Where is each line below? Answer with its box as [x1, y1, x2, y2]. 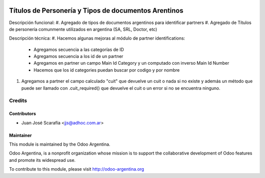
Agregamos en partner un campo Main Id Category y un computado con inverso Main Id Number [33, 60, 230, 66]
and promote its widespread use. [9, 157, 76, 163]
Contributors [9, 111, 36, 117]
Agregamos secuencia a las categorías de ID [33, 47, 124, 52]
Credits [9, 97, 27, 104]
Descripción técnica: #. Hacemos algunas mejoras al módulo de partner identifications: [9, 35, 185, 41]
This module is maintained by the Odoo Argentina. [9, 141, 110, 147]
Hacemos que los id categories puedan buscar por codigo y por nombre [33, 67, 180, 73]
